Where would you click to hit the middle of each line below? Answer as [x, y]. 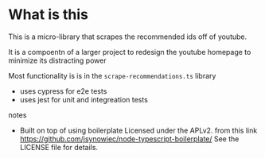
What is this [49, 15]
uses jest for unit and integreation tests [84, 99]
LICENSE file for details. [58, 147]
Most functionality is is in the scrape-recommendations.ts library [112, 75]
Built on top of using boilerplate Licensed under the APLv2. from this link [138, 130]
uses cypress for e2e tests [63, 91]
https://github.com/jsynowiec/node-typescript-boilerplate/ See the [129, 139]
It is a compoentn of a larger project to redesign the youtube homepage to [130, 52]
